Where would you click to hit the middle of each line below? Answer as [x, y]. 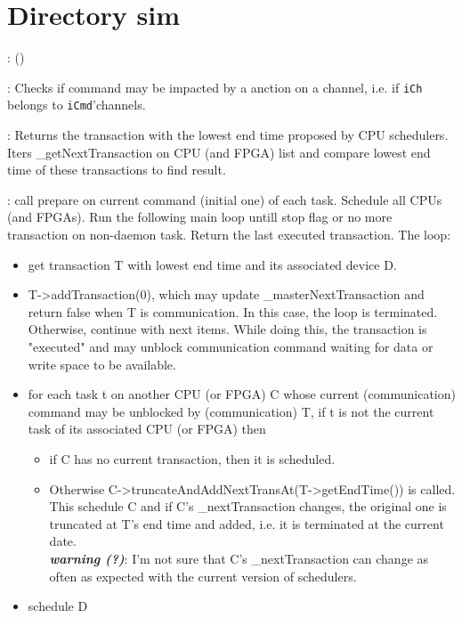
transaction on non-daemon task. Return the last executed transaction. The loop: [229, 234]
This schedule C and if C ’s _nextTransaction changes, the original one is [248, 506]
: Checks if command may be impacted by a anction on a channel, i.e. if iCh [215, 87]
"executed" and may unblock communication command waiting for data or [231, 346]
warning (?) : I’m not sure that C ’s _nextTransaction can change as [239, 558]
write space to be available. [102, 364]
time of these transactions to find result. [117, 170]
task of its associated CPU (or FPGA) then [147, 429]
